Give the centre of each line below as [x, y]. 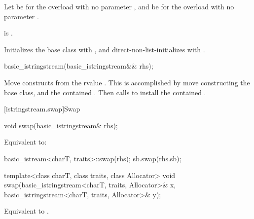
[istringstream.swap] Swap [42, 109]
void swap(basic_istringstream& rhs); [61, 125]
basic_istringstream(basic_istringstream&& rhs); [79, 66]
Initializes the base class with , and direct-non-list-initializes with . [105, 49]
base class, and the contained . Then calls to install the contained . [105, 92]
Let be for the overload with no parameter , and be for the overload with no [119, 6]
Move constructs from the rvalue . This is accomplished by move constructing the [127, 82]
